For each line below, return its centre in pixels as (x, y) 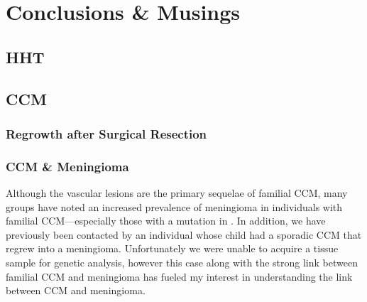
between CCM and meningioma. (76, 290)
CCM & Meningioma (67, 166)
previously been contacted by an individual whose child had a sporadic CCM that (184, 234)
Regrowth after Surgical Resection (106, 133)
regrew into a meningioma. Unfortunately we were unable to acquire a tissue (172, 248)
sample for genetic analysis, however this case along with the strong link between (182, 262)
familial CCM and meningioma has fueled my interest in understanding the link (179, 276)
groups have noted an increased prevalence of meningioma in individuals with (174, 206)
